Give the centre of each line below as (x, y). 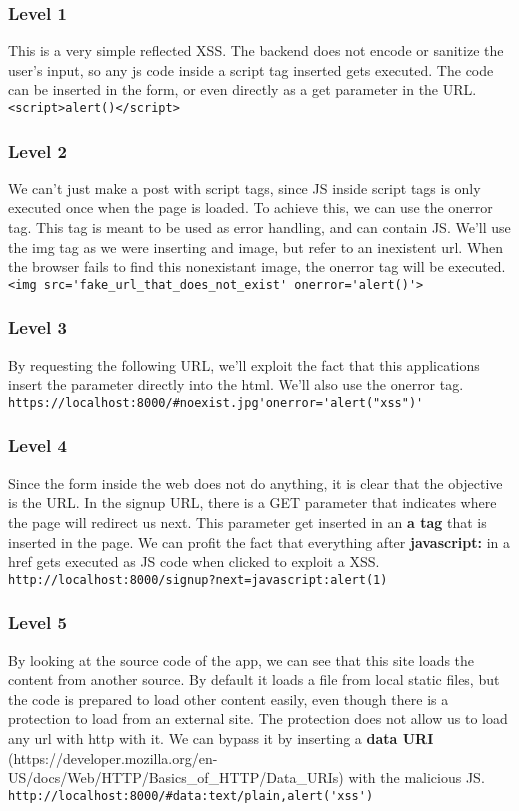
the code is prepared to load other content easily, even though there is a (228, 698)
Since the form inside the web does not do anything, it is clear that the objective (255, 482)
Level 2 (37, 150)
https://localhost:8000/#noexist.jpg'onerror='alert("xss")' (216, 402)
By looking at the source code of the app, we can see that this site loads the (241, 659)
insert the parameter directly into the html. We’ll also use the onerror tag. (236, 384)
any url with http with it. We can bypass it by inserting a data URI (221, 738)
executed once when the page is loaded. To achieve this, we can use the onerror (250, 207)
